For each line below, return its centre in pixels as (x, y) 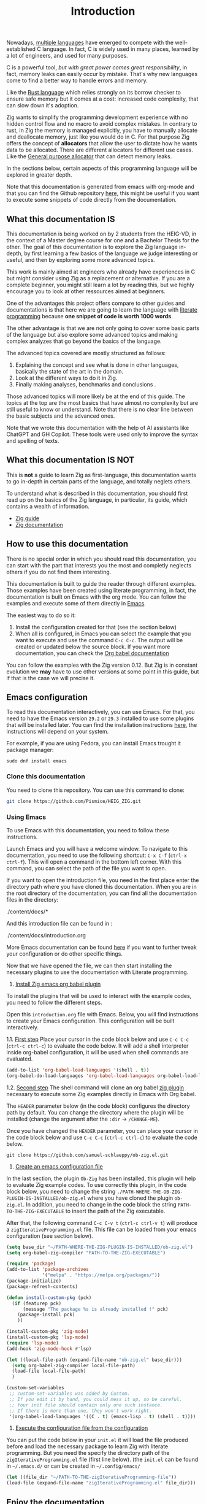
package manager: (30, 750)
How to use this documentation (67, 544)
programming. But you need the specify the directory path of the (88, 1453)
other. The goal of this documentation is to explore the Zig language (92, 247)
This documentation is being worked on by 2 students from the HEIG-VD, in (101, 234)
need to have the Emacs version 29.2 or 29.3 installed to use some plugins (100, 718)
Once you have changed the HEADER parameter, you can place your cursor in (102, 1130)
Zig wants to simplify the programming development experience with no (97, 117)
